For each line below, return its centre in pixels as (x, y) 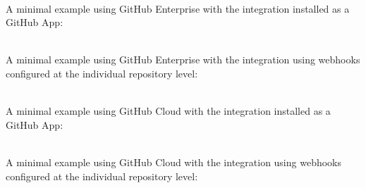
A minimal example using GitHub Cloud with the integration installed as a (168, 111)
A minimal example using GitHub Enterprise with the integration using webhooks (183, 59)
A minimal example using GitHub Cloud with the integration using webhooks (174, 162)
